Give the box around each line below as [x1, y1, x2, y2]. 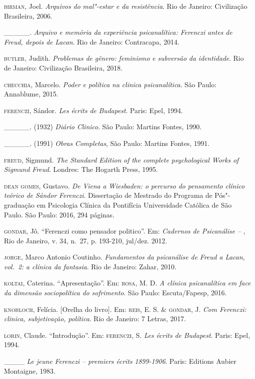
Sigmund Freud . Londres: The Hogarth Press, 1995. [4, 164, 158, 174]
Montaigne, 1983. [4, 365, 56, 376]
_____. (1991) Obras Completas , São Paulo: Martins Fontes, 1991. [4, 138, 210, 148]
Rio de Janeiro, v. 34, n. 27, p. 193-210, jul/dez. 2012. [4, 235, 167, 245]
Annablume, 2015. [4, 89, 58, 99]
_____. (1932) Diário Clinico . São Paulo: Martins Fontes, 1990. [4, 121, 202, 132]
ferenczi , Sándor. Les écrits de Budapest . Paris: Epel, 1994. [4, 105, 183, 115]
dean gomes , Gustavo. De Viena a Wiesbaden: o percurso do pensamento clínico [4, 180, 245, 190]
